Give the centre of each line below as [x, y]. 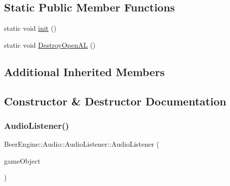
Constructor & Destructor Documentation [115, 101]
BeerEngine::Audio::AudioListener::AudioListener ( [82, 144]
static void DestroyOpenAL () [50, 45]
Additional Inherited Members [84, 71]
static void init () [30, 28]
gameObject [22, 160]
